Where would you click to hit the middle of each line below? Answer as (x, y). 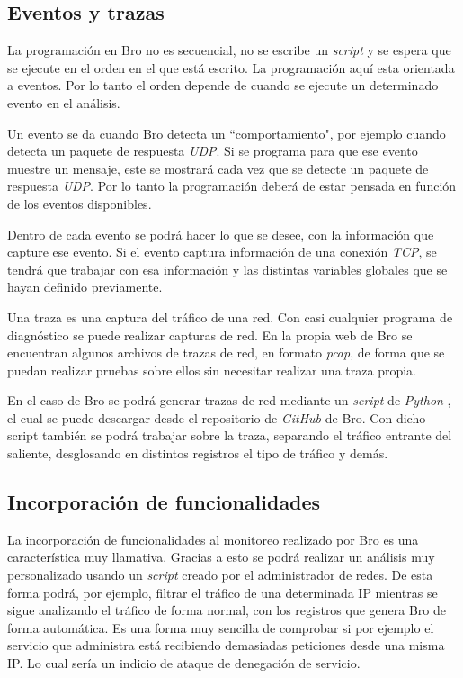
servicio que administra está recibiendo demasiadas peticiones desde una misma (226, 645)
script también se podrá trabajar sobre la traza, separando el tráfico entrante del (230, 435)
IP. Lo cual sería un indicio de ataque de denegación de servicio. (184, 663)
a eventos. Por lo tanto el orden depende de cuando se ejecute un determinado (223, 85)
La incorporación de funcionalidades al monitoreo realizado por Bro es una (213, 539)
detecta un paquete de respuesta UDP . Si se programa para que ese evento (213, 151)
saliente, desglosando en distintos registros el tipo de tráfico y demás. (198, 453)
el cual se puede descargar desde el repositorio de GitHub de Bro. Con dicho (217, 417)
